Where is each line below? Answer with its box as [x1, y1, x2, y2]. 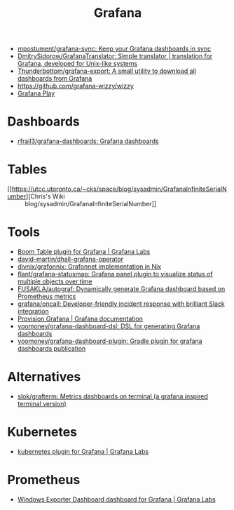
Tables [7, 161, 48, 177]
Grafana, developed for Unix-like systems [17, 60, 138, 68]
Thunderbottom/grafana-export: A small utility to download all [17, 67, 196, 75]
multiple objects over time [17, 277, 92, 286]
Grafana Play [17, 89, 55, 98]
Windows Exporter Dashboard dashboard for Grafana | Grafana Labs [17, 495, 216, 503]
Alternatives [7, 369, 81, 385]
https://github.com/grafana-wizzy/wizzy [17, 82, 135, 90]
